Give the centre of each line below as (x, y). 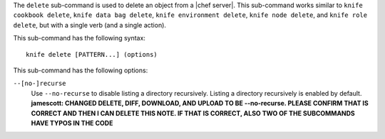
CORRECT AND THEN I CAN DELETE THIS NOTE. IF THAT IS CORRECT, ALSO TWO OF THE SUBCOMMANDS (193, 113)
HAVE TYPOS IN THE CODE (72, 123)
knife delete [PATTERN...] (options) (92, 54)
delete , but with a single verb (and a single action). (90, 25)
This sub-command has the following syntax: (79, 38)
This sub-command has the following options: (81, 70)
